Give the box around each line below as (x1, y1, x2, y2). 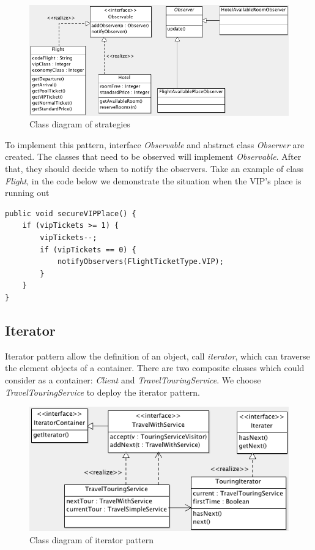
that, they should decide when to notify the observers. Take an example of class (5, 162, 304, 175)
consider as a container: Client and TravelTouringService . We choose (5, 373, 261, 386)
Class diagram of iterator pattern (29, 533, 154, 546)
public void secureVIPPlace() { (5, 209, 136, 218)
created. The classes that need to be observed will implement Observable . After (5, 150, 302, 163)
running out (5, 186, 50, 199)
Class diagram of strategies (29, 118, 130, 130)
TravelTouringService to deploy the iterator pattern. (5, 385, 200, 398)
